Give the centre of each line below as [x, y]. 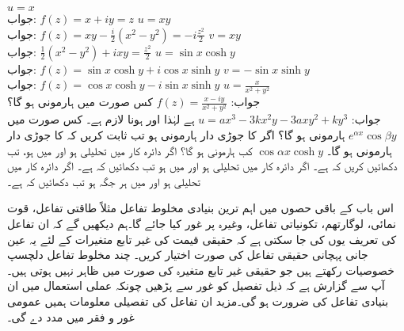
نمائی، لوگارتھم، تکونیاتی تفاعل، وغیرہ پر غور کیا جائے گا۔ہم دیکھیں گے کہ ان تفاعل [202, 224]
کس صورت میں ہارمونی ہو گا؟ [80, 102]
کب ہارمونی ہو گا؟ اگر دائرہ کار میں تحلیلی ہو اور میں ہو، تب [130, 150]
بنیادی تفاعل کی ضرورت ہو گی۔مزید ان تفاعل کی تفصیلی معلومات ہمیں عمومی [198, 301]
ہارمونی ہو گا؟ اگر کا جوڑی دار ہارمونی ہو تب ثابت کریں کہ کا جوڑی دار [176, 135]
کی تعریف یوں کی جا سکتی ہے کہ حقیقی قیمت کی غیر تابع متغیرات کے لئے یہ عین [202, 239]
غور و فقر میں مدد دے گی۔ [71, 316]
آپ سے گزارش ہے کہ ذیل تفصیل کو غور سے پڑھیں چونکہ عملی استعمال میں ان [196, 285]
